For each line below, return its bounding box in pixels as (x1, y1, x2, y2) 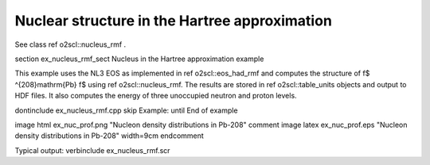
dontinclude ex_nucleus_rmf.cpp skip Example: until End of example (14, 106, 238, 115)
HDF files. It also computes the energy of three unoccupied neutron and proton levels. (14, 91, 298, 101)
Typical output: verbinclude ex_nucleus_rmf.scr (14, 145, 170, 155)
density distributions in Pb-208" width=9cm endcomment (14, 131, 205, 140)
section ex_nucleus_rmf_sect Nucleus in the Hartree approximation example (14, 54, 264, 63)
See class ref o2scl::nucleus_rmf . (14, 40, 127, 49)
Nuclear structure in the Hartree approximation (14, 12, 332, 29)
